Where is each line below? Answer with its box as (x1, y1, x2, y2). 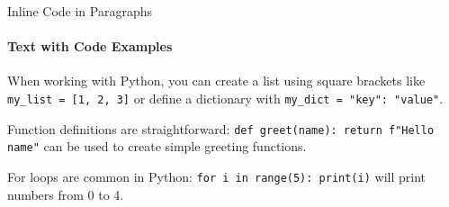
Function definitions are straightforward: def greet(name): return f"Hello (7, 119, 435, 138)
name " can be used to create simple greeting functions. (7, 137, 307, 156)
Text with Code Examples (7, 37, 173, 56)
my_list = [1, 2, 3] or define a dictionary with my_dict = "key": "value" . (7, 88, 444, 107)
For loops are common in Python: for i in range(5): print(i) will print (7, 166, 426, 185)
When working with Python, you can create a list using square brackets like (7, 71, 426, 90)
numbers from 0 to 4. (7, 184, 124, 203)
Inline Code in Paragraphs (7, 2, 152, 20)
